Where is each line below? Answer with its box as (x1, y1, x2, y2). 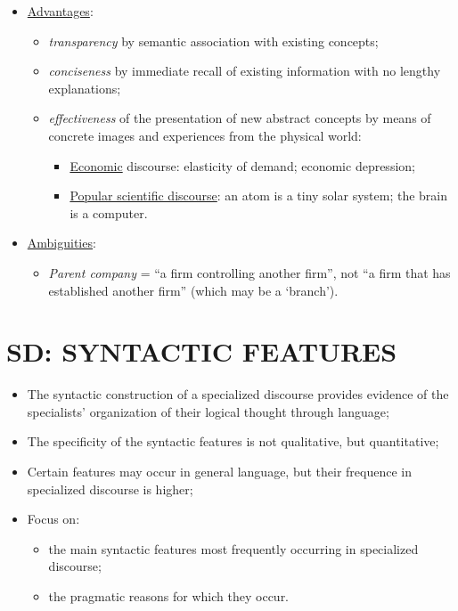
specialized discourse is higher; (27, 479, 193, 498)
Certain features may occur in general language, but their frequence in (27, 462, 413, 481)
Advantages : (27, 2, 94, 20)
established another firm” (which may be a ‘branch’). (48, 281, 339, 299)
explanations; (48, 78, 121, 97)
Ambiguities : (27, 233, 96, 252)
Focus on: (27, 509, 80, 528)
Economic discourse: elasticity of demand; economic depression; (70, 156, 415, 175)
